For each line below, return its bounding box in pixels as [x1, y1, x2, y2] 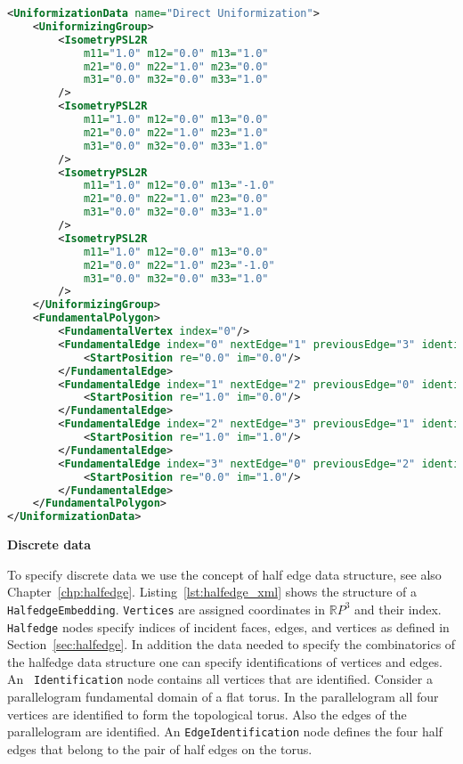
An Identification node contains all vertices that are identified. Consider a [7, 670, 433, 688]
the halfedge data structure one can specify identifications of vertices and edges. [7, 652, 443, 671]
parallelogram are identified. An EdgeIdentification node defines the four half [7, 722, 443, 741]
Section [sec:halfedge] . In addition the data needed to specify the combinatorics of [7, 635, 456, 654]
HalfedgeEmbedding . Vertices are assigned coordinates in [7, 599, 326, 618]
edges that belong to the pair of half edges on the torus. [7, 739, 313, 758]
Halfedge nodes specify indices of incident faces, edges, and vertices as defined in [7, 617, 450, 636]
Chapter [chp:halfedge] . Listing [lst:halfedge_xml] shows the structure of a [7, 582, 418, 601]
